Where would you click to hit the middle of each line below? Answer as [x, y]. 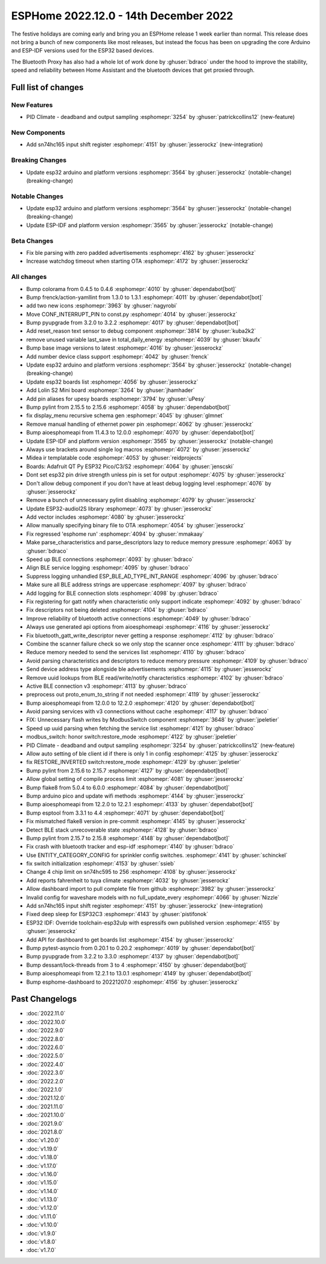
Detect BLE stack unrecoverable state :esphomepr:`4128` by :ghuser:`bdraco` [123, 830]
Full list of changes [47, 87]
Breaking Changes [39, 160]
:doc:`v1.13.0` [42, 1199]
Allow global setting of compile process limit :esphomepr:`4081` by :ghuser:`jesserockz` [135, 779]
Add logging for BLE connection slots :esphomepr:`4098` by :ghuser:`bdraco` [123, 593]
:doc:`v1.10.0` [43, 1225]
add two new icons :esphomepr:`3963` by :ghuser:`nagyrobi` [102, 306]
